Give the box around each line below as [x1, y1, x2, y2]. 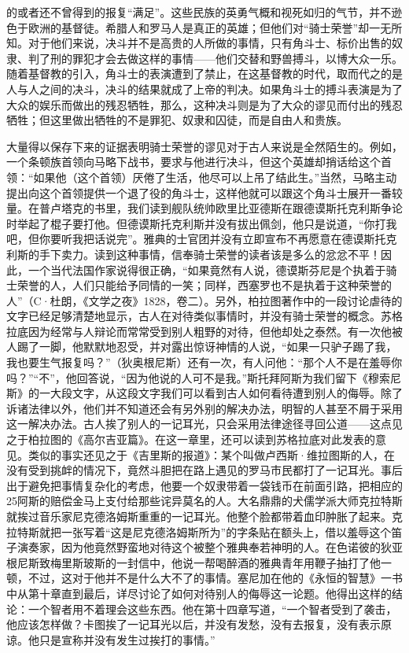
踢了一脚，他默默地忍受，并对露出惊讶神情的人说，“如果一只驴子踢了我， [17, 338, 397, 355]
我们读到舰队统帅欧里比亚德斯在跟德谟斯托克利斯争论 [127, 200, 403, 216]
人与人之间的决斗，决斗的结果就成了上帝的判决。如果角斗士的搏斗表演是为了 [6, 80, 403, 97]
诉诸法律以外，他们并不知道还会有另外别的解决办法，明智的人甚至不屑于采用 [6, 400, 403, 416]
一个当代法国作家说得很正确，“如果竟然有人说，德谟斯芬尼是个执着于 [28, 261, 386, 278]
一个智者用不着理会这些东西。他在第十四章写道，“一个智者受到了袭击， [28, 600, 397, 617]
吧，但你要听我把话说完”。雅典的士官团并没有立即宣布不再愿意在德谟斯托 [6, 231, 386, 247]
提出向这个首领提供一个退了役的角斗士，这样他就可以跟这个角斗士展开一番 [6, 184, 392, 201]
